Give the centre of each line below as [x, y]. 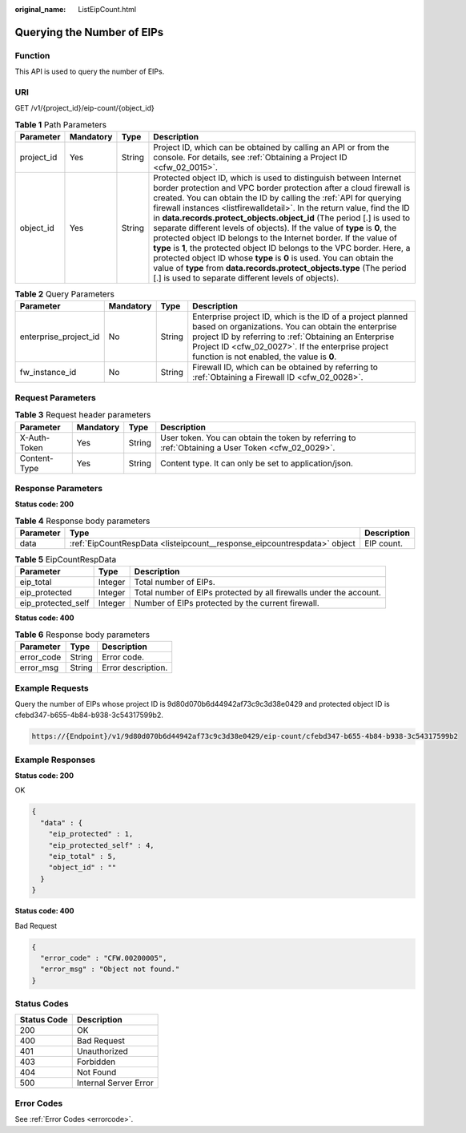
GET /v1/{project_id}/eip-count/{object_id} [85, 108]
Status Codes [42, 1004]
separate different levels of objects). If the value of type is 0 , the [275, 228]
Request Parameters [55, 397]
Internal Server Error [115, 1083]
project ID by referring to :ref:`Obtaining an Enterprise [293, 337]
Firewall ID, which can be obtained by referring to [285, 367]
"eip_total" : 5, [82, 857]
